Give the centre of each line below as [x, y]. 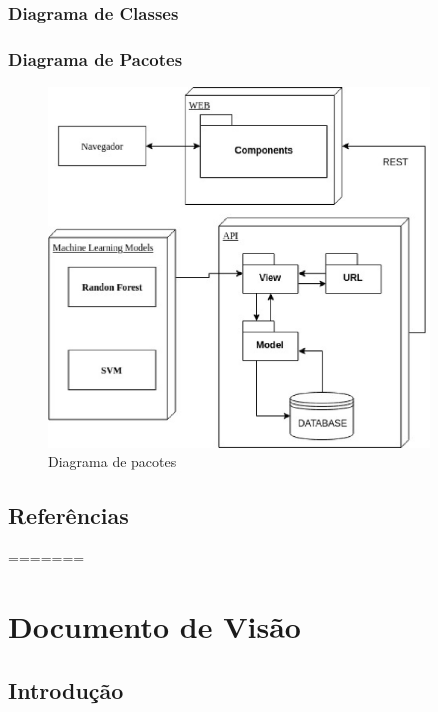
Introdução [66, 689]
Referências [68, 515]
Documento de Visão [154, 625]
